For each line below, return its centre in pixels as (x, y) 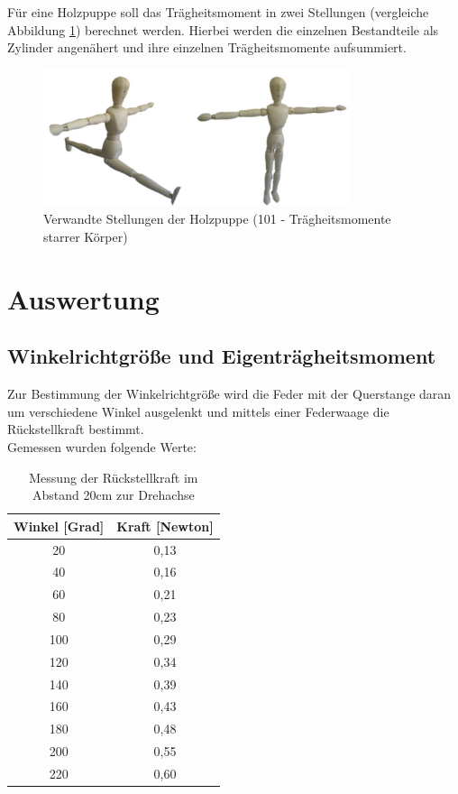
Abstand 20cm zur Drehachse (114, 495)
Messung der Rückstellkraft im (114, 477)
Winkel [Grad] (59, 526)
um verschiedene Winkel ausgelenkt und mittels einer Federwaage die (198, 411)
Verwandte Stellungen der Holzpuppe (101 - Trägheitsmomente (217, 219)
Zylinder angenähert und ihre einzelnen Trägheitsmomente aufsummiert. (207, 47)
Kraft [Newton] (165, 526)
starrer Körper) (86, 236)
